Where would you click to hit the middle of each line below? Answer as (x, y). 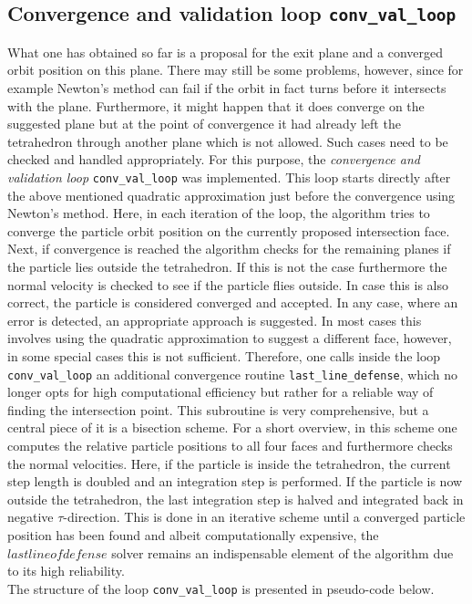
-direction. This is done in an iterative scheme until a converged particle (264, 517)
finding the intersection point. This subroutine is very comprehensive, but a (218, 409)
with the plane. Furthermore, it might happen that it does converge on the (216, 105)
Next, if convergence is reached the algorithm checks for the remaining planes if (229, 249)
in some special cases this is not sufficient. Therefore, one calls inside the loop (224, 355)
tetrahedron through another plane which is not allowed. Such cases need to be (228, 141)
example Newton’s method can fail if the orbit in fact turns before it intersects (227, 87)
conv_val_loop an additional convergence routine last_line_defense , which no (233, 374)
